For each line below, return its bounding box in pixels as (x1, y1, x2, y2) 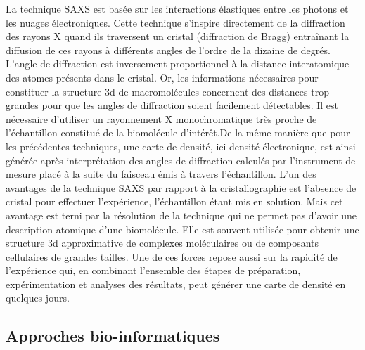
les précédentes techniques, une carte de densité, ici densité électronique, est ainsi (6, 138, 356, 153)
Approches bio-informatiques (6, 325, 220, 346)
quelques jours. (6, 290, 70, 305)
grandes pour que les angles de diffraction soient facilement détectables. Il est (6, 98, 339, 112)
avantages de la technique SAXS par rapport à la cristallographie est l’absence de (6, 180, 357, 195)
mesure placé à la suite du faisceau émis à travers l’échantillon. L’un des (6, 167, 316, 181)
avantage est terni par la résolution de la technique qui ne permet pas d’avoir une (6, 207, 357, 222)
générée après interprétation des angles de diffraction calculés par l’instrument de (6, 153, 356, 167)
